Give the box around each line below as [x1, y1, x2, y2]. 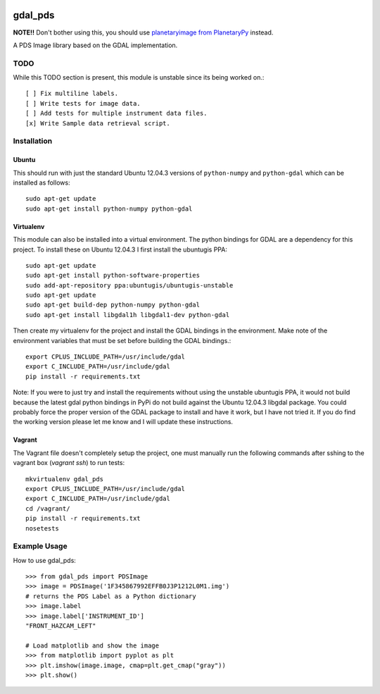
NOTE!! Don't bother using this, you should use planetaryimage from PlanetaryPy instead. [13, 28, 274, 37]
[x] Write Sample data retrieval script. [25, 119, 170, 127]
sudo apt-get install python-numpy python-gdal [25, 204, 193, 213]
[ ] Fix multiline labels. [25, 89, 119, 98]
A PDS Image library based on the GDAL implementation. [13, 41, 178, 49]
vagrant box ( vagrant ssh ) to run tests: [13, 459, 125, 467]
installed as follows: [13, 178, 70, 187]
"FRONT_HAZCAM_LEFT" [25, 621, 96, 630]
